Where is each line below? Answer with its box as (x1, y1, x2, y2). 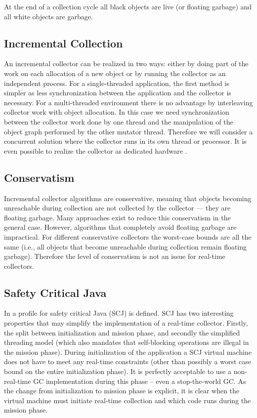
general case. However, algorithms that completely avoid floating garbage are (4, 222, 237, 232)
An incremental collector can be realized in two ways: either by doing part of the (4, 58, 249, 69)
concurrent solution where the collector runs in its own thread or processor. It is (4, 136, 247, 146)
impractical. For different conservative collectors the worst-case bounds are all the (4, 231, 252, 242)
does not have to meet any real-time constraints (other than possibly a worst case (4, 356, 251, 367)
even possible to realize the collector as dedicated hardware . (4, 145, 187, 156)
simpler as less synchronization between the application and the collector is (4, 87, 231, 98)
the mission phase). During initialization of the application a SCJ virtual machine (4, 346, 252, 357)
